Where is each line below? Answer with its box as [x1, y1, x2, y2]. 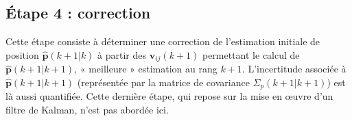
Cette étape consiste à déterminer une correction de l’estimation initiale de [5, 34, 320, 49]
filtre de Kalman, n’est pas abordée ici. [5, 102, 169, 116]
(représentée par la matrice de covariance [77, 75, 250, 89]
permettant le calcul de [202, 47, 300, 62]
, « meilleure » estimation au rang [74, 62, 218, 76]
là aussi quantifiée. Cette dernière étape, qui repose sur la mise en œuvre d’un [5, 89, 333, 103]
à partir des [97, 47, 147, 62]
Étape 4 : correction [5, 2, 151, 23]
